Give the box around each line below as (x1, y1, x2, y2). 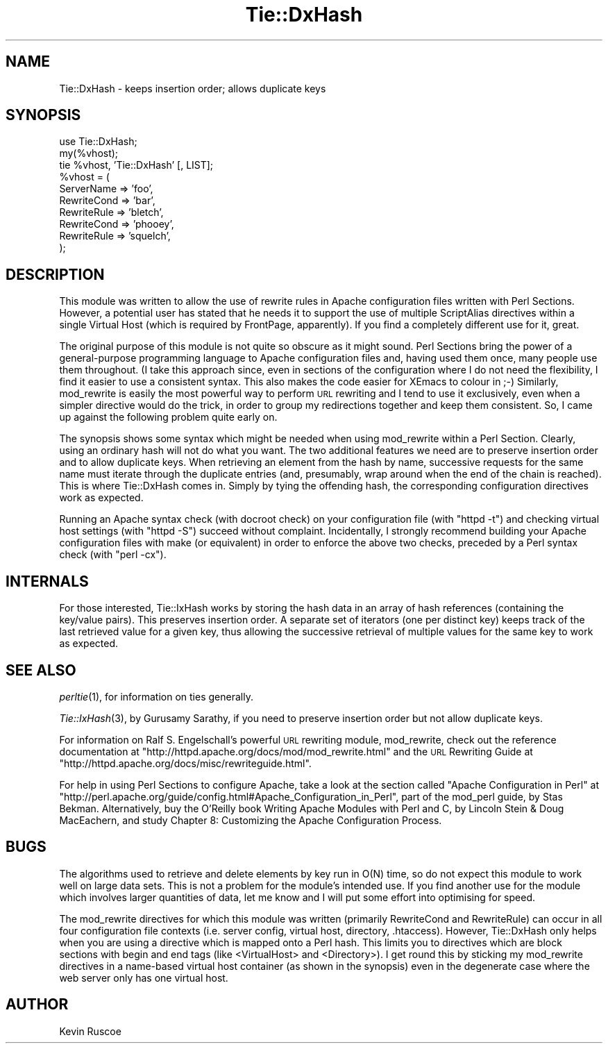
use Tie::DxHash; (59, 135, 137, 148)
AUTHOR (6, 996, 69, 1014)
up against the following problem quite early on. (59, 411, 278, 423)
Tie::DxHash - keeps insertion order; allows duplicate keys (59, 82, 326, 94)
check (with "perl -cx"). (59, 548, 167, 561)
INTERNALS (6, 572, 89, 590)
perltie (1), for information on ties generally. (59, 690, 253, 703)
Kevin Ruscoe (59, 1025, 121, 1037)
